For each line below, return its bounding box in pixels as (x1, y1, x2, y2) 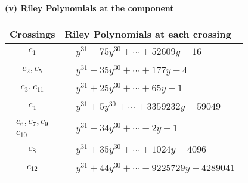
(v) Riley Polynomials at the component (5, 2, 174, 14)
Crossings (10, 26, 55, 41)
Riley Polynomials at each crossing (64, 26, 231, 41)
